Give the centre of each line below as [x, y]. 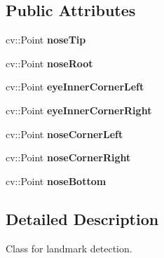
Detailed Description [82, 218]
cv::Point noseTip [46, 40]
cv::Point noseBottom [56, 181]
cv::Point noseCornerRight [68, 157]
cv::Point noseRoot [49, 63]
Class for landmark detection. [69, 248]
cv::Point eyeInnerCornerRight [79, 110]
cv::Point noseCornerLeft [64, 134]
